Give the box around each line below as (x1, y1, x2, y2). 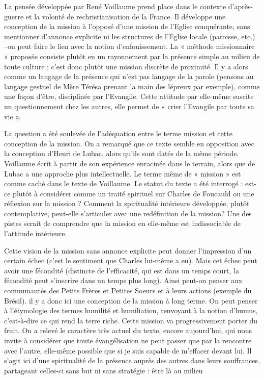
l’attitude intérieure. (4, 228, 67, 239)
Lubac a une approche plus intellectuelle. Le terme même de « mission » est (4, 168, 241, 179)
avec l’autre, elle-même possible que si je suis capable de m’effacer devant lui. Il (4, 345, 252, 356)
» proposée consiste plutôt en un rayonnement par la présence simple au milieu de (4, 50, 260, 61)
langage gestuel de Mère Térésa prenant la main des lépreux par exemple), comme (4, 81, 260, 91)
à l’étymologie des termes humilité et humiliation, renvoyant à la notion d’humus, (4, 305, 258, 316)
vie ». (4, 111, 21, 121)
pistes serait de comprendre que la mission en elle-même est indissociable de (4, 218, 241, 229)
